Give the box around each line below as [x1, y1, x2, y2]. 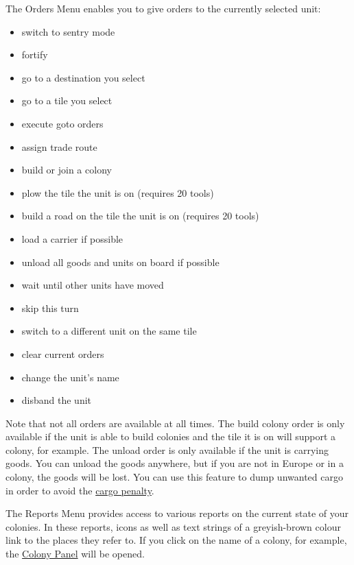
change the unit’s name [21, 370, 119, 384]
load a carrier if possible [21, 231, 123, 245]
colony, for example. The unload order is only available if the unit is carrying [5, 442, 329, 457]
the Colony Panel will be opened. [5, 546, 145, 561]
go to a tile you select [21, 93, 113, 108]
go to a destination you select [21, 70, 145, 84]
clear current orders [21, 346, 104, 361]
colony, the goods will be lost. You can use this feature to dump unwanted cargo [5, 470, 343, 484]
